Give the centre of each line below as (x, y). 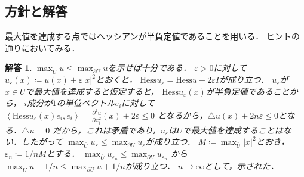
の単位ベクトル (86, 103)
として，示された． (242, 166)
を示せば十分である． (150, 68)
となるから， (183, 115)
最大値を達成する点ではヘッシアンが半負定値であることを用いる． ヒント (148, 36)
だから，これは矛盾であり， (107, 130)
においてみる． (50, 47)
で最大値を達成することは (233, 130)
